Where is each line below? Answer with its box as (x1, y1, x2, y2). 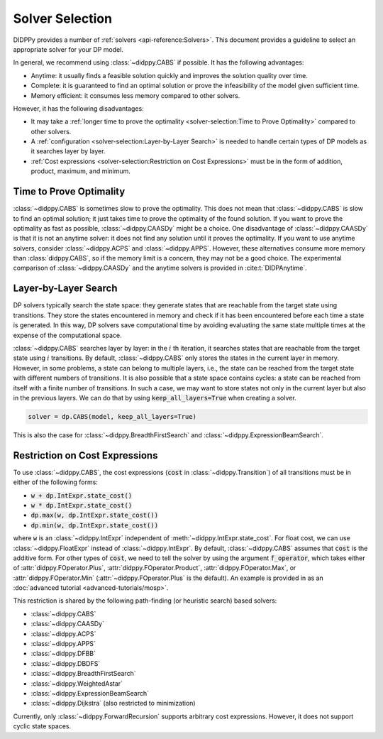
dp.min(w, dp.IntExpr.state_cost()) (30, 521, 159, 529)
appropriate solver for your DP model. (13, 45, 124, 53)
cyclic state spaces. (13, 722, 72, 730)
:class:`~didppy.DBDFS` (30, 659, 101, 667)
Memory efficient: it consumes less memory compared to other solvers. (30, 91, 240, 99)
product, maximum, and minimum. (30, 167, 131, 175)
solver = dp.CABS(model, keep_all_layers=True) (28, 412, 196, 420)
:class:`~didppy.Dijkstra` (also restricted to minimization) (30, 699, 196, 708)
